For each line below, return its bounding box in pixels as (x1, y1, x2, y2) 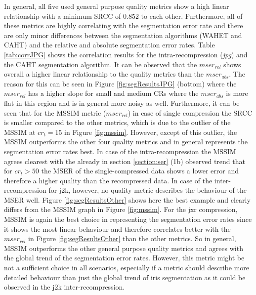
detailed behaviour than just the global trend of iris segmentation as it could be (4, 272, 246, 282)
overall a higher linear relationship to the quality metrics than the (4, 69, 204, 79)
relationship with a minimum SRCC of (4, 10, 121, 21)
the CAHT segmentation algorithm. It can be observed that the (4, 59, 197, 69)
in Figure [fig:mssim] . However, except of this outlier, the (64, 126, 237, 137)
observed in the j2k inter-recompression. (4, 282, 125, 292)
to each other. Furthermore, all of (141, 10, 243, 21)
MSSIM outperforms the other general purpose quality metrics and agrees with (4, 243, 243, 253)
